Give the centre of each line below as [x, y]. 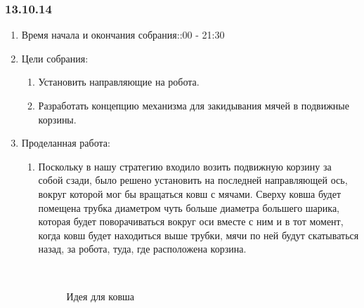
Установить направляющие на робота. [119, 82]
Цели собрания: [55, 58]
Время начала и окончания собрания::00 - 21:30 [123, 35]
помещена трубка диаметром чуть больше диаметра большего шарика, [189, 207]
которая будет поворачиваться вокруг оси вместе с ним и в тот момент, [191, 221]
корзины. [57, 119]
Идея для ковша [100, 296]
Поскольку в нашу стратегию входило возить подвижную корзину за [185, 166]
